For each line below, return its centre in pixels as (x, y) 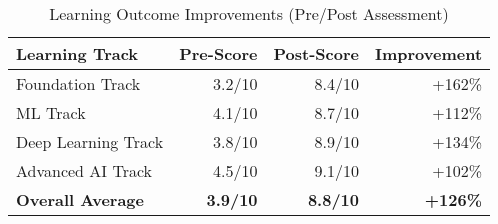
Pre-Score (218, 53)
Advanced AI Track (84, 170)
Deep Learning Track (90, 141)
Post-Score (316, 53)
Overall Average (80, 199)
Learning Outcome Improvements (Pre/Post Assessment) (249, 13)
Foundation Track (78, 83)
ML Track (51, 112)
